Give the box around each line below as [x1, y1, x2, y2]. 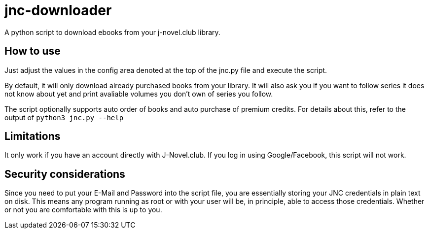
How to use [4, 45, 61, 58]
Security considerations [4, 167, 125, 180]
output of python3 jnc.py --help [4, 113, 124, 122]
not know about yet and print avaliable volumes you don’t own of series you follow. [4, 89, 273, 98]
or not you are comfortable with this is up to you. [4, 205, 162, 214]
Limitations [4, 130, 61, 143]
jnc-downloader [4, 2, 112, 19]
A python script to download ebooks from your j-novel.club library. [4, 28, 220, 36]
